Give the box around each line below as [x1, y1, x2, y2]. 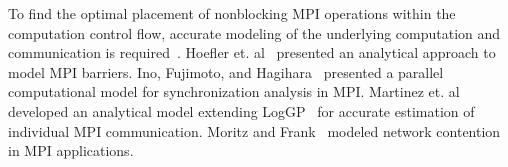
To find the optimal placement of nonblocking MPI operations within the [8, 3, 456, 23]
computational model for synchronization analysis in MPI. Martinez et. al [8, 81, 460, 102]
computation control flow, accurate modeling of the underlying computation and [8, 22, 501, 43]
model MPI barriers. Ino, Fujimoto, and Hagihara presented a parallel [8, 61, 444, 82]
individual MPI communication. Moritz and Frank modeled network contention [8, 120, 501, 141]
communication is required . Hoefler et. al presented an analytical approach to [8, 42, 496, 63]
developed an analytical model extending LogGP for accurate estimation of [8, 100, 475, 121]
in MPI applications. [8, 140, 134, 161]
